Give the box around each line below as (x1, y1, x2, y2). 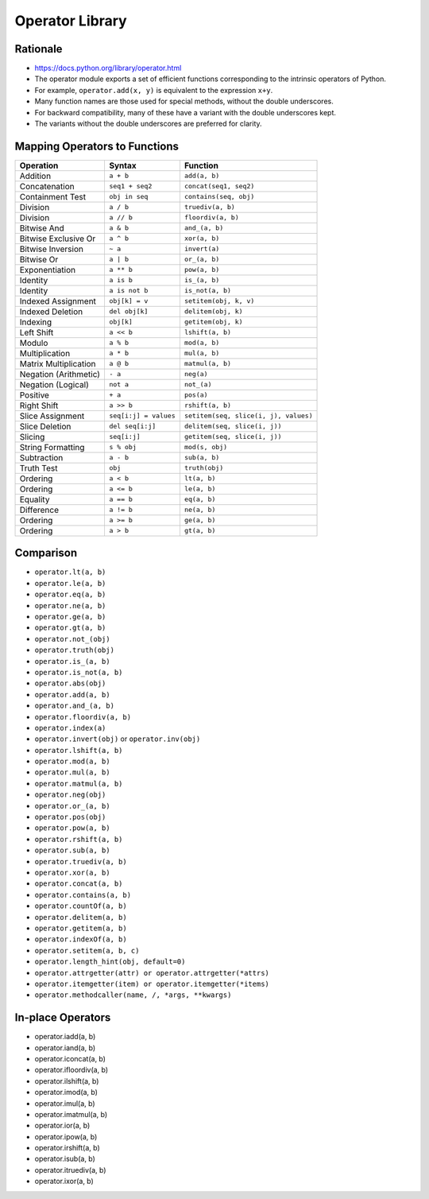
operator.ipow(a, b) (34, 1131, 98, 1141)
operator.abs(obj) (34, 679, 106, 688)
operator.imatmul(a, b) (34, 1109, 108, 1119)
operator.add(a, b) (34, 690, 110, 699)
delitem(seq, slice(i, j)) (184, 422, 282, 431)
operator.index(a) (34, 724, 106, 732)
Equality (19, 494, 50, 505)
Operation (19, 160, 59, 171)
